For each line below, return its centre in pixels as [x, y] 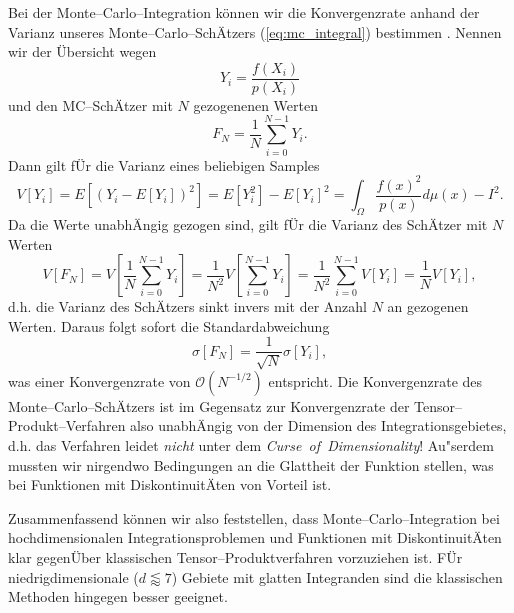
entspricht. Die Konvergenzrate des [375, 380]
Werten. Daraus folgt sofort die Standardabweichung [169, 325]
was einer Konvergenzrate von [99, 380]
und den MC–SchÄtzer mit [90, 104]
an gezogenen [428, 306]
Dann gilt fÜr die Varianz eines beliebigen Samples [164, 164]
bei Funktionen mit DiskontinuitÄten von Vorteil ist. [170, 484]
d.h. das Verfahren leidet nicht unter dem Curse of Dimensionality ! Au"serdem [251, 444]
